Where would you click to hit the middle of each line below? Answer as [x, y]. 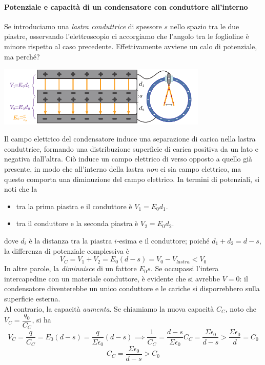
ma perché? [22, 56]
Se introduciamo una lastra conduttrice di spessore [83, 26]
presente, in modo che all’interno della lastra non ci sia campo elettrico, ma [123, 169]
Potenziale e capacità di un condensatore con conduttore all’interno [126, 6]
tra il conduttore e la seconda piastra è [77, 223]
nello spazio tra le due [205, 26]
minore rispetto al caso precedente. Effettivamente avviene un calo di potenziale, [131, 46]
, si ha [42, 320]
